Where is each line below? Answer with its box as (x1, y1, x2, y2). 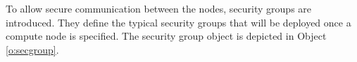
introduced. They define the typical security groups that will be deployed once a (6, 15, 351, 29)
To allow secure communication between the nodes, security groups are (6, 1, 312, 15)
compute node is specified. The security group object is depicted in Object (6, 29, 327, 43)
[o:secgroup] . (6, 42, 59, 56)
